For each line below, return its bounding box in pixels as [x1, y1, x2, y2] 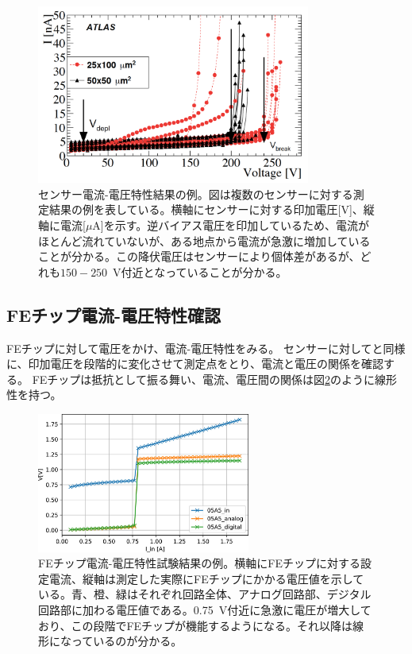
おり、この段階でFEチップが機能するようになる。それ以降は [38, 617, 353, 633]
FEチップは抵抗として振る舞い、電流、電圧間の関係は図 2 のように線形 [32, 370, 397, 387]
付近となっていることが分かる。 [121, 263, 287, 280]
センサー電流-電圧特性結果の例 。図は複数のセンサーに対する [38, 185, 353, 202]
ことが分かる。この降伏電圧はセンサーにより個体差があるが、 [38, 248, 360, 265]
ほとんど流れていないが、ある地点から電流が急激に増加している [38, 232, 371, 249]
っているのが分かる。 [71, 633, 183, 649]
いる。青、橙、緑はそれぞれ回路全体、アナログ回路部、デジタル [38, 586, 372, 602]
